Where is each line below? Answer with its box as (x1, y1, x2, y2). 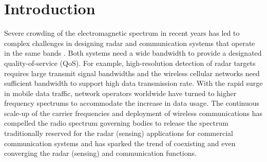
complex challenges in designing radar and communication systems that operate (4, 37, 255, 48)
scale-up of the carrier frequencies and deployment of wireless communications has (4, 107, 263, 118)
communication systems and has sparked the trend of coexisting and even (4, 137, 236, 148)
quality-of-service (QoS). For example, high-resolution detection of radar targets (4, 57, 256, 68)
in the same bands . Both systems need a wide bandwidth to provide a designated (4, 48, 262, 58)
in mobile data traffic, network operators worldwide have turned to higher (4, 87, 237, 98)
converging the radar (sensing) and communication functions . (4, 148, 197, 158)
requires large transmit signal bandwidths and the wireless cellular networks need (4, 67, 260, 78)
